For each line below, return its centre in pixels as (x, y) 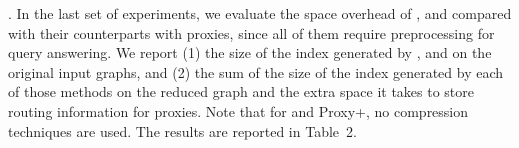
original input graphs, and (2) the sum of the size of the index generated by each (256, 71)
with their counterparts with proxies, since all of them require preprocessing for (251, 32)
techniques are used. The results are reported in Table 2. (182, 130)
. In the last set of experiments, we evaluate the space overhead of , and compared (260, 13)
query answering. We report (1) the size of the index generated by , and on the (250, 52)
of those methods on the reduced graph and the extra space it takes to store (241, 91)
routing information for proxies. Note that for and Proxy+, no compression (238, 110)
